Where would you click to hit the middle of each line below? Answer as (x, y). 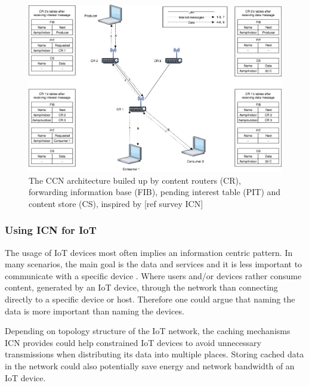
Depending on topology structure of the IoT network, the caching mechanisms (148, 331)
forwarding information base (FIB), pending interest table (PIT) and (155, 192)
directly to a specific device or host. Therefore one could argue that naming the (150, 299)
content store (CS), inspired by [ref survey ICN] (116, 203)
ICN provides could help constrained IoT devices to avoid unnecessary (133, 342)
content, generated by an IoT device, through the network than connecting (141, 287)
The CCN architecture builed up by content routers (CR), (135, 180)
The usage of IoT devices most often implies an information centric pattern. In (149, 252)
